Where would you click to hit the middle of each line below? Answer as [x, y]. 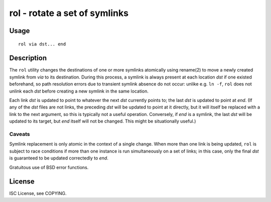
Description [28, 58]
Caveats [20, 134]
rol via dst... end [42, 44]
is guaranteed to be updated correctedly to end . [59, 158]
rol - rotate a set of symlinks [69, 13]
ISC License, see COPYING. [38, 193]
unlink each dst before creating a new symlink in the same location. [79, 91]
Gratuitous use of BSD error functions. [49, 167]
